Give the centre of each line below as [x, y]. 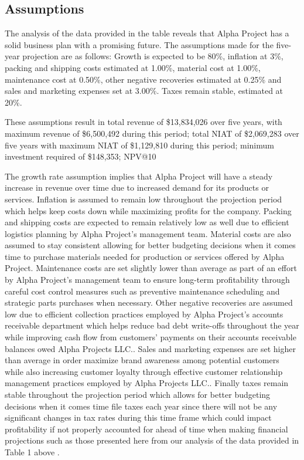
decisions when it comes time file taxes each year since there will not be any [141, 406]
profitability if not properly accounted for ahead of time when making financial [146, 429]
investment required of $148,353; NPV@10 [81, 156]
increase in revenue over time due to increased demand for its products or [137, 187]
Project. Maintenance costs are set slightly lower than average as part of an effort [151, 268]
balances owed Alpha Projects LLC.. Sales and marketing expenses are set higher [150, 348]
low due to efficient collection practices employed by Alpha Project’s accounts [144, 314]
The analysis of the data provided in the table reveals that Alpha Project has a [147, 33]
